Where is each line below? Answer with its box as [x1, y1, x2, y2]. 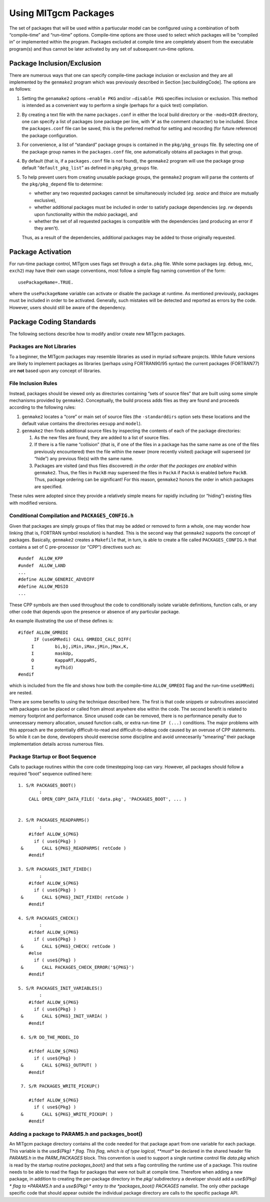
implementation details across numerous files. [9, 741, 104, 747]
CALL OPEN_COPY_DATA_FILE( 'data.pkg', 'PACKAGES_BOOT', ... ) [28, 796, 187, 802]
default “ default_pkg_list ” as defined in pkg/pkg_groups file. [21, 165, 158, 171]
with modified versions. [9, 500, 57, 506]
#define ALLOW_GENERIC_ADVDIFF [18, 577, 95, 582]
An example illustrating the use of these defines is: [9, 618, 113, 624]
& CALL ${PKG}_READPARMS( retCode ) [20, 845, 126, 851]
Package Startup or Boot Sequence [9, 753, 96, 760]
